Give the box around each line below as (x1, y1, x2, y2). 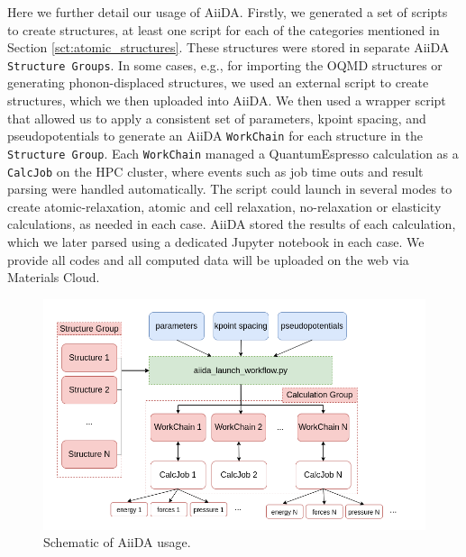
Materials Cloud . (7, 268, 100, 287)
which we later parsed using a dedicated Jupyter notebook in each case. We (7, 232, 425, 251)
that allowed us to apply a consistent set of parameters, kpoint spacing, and (7, 108, 426, 127)
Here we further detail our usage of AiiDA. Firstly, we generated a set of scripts (7, 3, 448, 21)
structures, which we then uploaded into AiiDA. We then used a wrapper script (7, 91, 446, 110)
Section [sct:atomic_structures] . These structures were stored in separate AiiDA (7, 38, 450, 57)
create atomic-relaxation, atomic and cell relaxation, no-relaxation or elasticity (7, 196, 442, 215)
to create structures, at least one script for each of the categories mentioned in (7, 20, 440, 39)
